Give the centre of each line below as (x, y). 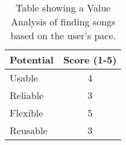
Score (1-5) (90, 60)
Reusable (29, 130)
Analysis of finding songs (63, 21)
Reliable (27, 95)
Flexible (27, 113)
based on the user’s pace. (63, 35)
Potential (32, 60)
